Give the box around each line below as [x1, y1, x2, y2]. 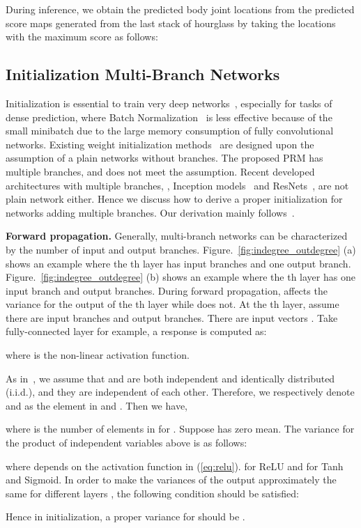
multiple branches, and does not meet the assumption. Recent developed [6, 164, 315, 178]
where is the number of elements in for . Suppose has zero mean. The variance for [6, 421, 355, 436]
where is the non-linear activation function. [6, 348, 190, 362]
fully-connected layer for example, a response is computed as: [6, 324, 267, 339]
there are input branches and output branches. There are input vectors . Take [6, 310, 338, 325]
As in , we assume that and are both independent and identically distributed [6, 371, 335, 385]
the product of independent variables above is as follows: [6, 435, 247, 450]
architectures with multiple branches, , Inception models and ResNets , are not [6, 178, 349, 192]
